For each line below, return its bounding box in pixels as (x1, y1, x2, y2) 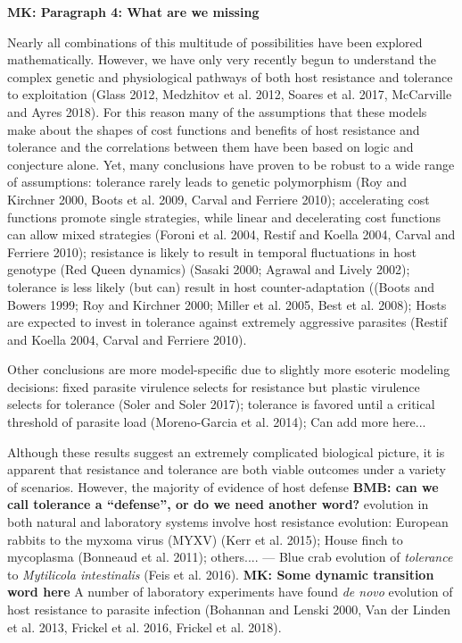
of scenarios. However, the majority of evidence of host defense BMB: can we (7, 477, 439, 496)
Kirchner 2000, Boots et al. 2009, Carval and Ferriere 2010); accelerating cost (7, 189, 430, 208)
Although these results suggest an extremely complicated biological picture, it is (7, 442, 445, 461)
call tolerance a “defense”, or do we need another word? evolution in (7, 495, 429, 514)
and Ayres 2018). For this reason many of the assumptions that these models (7, 102, 427, 121)
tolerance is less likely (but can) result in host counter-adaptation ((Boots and (7, 277, 435, 296)
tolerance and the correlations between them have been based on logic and (7, 138, 414, 156)
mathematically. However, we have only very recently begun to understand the (7, 50, 436, 69)
